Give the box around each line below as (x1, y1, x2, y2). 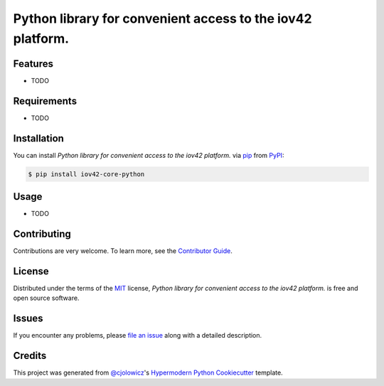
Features (13, 58, 53, 70)
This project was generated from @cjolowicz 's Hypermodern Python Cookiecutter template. (13, 368, 284, 377)
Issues (13, 313, 43, 325)
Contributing (13, 227, 71, 240)
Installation (13, 132, 64, 144)
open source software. (13, 294, 80, 302)
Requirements (13, 95, 78, 107)
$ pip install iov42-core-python (28, 170, 145, 178)
